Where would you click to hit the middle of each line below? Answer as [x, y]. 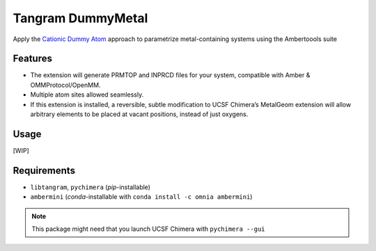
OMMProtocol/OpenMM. [65, 85]
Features [32, 59]
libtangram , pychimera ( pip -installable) [91, 187]
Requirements [44, 170]
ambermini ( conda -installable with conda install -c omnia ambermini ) [141, 197]
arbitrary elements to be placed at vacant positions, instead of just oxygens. [139, 114]
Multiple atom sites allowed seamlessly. [87, 95]
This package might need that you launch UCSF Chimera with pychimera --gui [148, 229]
